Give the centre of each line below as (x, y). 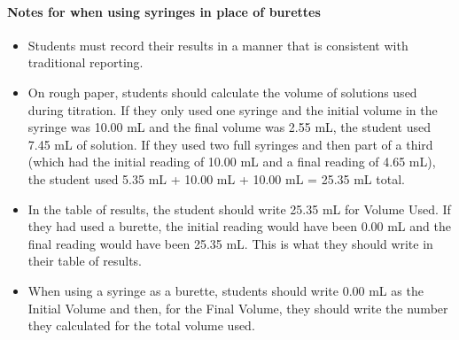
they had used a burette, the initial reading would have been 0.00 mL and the (239, 226)
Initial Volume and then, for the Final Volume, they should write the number (238, 308)
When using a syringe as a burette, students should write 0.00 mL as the (226, 290)
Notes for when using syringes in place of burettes (164, 11)
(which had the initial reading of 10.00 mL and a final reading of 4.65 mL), (232, 162)
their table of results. (85, 261)
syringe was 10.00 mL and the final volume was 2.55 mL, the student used (229, 127)
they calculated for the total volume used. (141, 325)
